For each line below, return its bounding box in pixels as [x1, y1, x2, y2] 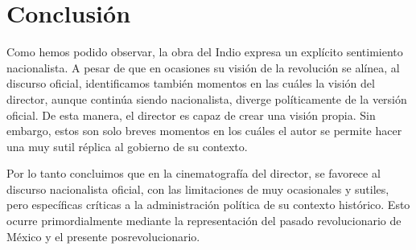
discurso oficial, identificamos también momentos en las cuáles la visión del [6, 75, 375, 92]
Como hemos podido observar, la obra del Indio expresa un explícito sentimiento [6, 43, 403, 60]
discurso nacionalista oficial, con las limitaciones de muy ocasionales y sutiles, [6, 180, 389, 197]
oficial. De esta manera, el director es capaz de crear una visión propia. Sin [6, 106, 376, 123]
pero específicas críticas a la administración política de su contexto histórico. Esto [6, 196, 410, 213]
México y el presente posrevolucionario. [6, 227, 200, 244]
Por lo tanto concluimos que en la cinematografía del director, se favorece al [6, 165, 381, 182]
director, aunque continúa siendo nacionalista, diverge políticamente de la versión [6, 90, 407, 107]
